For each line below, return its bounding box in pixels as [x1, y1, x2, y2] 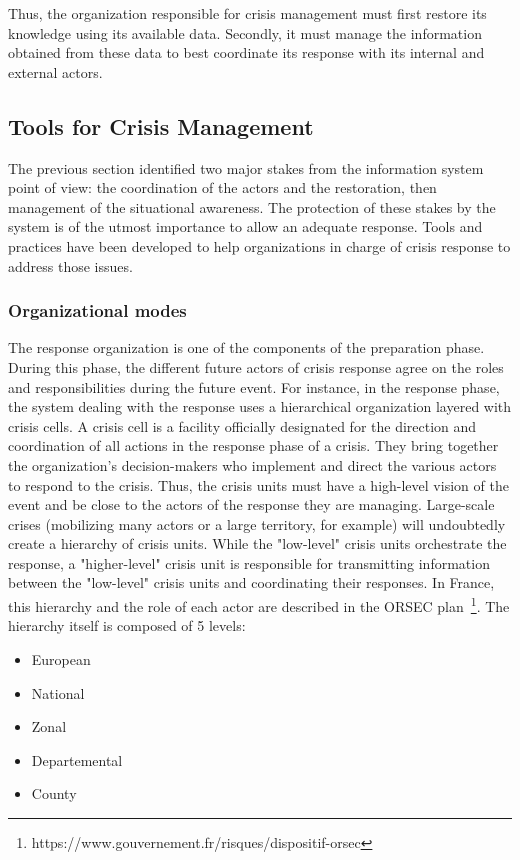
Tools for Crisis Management [8, 110, 314, 141]
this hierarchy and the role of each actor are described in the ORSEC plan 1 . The [8, 593, 510, 616]
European [31, 648, 91, 669]
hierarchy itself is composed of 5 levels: [8, 615, 246, 636]
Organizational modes [8, 298, 187, 323]
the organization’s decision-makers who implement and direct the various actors [8, 454, 497, 475]
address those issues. [8, 255, 133, 276]
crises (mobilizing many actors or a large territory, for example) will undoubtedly [8, 513, 506, 534]
